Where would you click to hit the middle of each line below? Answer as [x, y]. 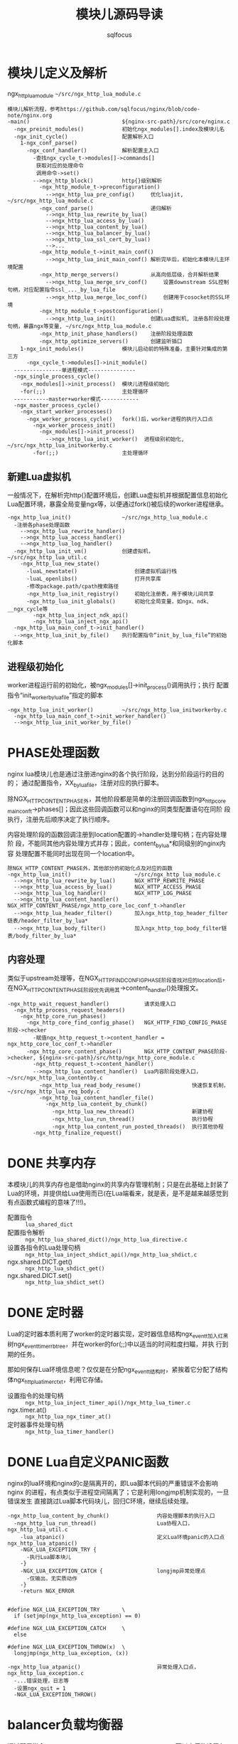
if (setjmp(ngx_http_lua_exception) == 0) [77, 1616]
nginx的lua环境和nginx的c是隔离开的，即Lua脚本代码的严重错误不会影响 [113, 1484]
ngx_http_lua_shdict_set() [65, 1283]
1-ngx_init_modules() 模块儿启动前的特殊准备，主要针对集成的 [121, 349]
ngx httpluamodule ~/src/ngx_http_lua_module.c [74, 94]
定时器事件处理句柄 [36, 1425]
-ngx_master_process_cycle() [57, 406]
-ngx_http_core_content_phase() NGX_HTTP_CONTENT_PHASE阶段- [127, 1052]
